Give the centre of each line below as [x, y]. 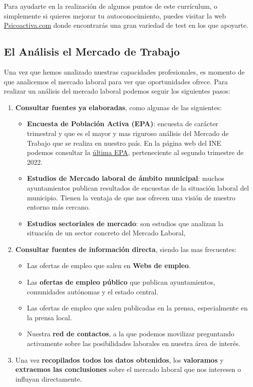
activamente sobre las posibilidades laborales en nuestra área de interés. [134, 343]
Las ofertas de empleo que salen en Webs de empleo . [109, 265]
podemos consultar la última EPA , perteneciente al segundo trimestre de [135, 152]
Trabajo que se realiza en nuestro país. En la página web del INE [124, 143]
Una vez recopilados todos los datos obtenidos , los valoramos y [119, 359]
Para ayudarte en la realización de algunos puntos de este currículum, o [111, 6]
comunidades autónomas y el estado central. [93, 291]
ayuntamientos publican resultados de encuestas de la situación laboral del [138, 187]
